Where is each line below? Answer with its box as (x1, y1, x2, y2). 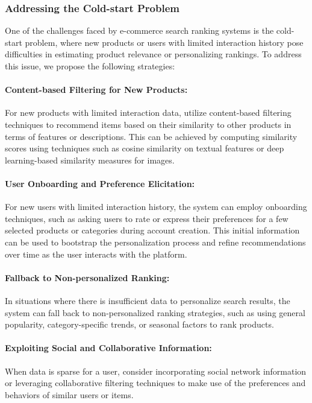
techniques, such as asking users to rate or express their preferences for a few (5, 212, 289, 224)
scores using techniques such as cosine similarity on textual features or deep (5, 142, 284, 154)
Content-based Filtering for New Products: (5, 83, 188, 96)
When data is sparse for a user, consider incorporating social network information (5, 364, 307, 377)
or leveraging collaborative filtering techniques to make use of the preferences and (5, 376, 306, 389)
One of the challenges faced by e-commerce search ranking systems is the (5, 24, 274, 37)
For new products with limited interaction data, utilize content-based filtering (5, 106, 292, 119)
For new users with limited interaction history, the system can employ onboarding (5, 200, 307, 213)
